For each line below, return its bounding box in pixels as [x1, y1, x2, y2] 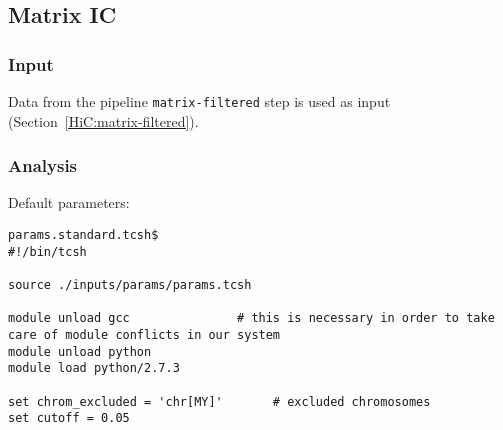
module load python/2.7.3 [8, 361, 180, 376]
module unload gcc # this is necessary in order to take [8, 311, 495, 326]
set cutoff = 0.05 [8, 411, 130, 426]
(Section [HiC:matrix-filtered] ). [8, 110, 199, 131]
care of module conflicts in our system [8, 328, 281, 342]
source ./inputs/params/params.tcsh [8, 278, 252, 293]
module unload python [8, 344, 152, 359]
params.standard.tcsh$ [8, 228, 159, 243]
